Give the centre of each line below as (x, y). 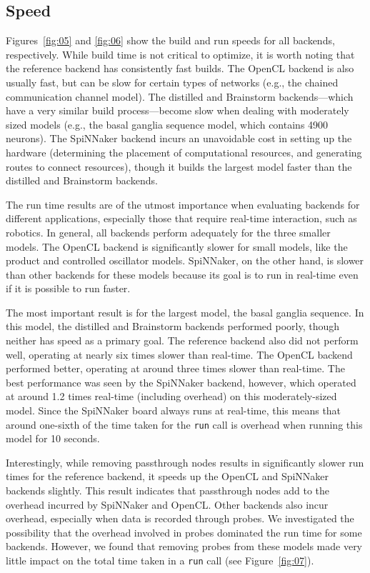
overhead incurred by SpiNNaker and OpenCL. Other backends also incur (167, 504)
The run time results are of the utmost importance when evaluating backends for (183, 204)
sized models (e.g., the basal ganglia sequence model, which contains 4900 (167, 124)
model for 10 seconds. (53, 438)
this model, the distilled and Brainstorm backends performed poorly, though (173, 326)
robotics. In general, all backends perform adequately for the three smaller (168, 232)
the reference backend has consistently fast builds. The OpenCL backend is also (180, 68)
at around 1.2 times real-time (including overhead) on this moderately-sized (171, 396)
